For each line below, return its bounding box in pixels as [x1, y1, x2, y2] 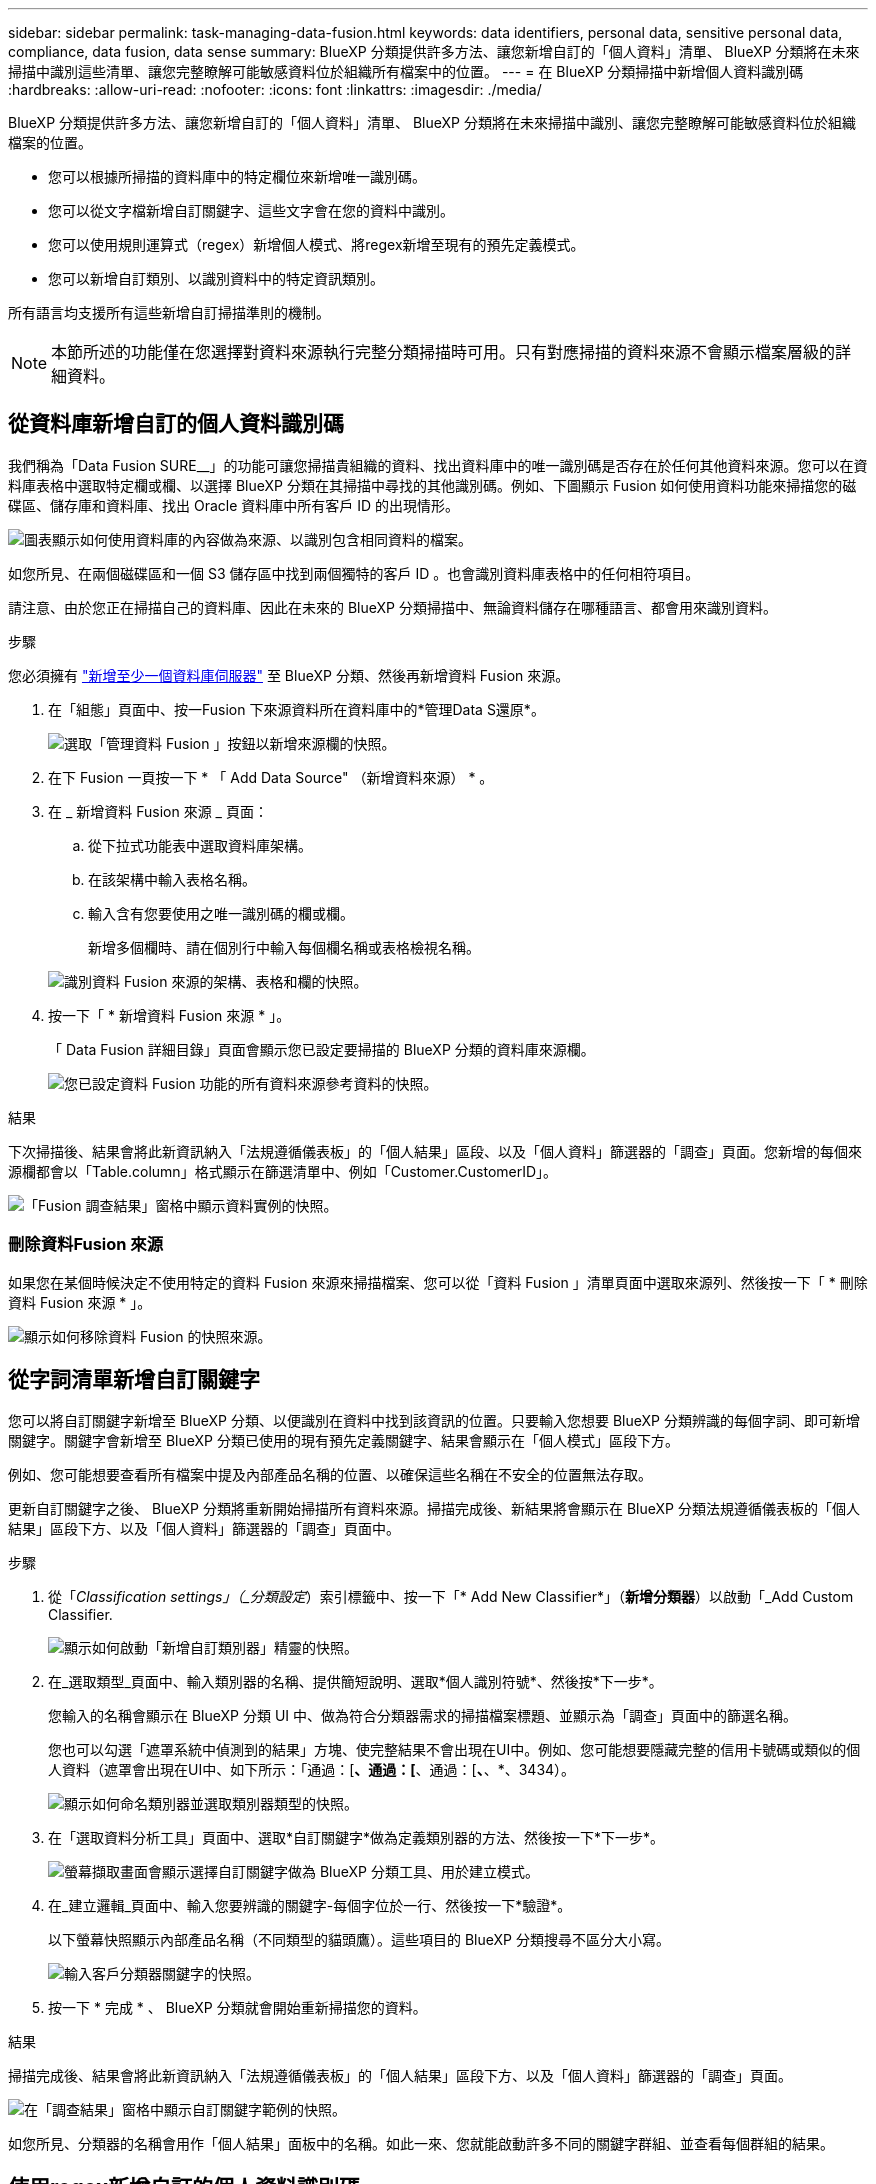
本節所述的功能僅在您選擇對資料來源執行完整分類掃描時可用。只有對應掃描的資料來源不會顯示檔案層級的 [51, 342, 836, 362]
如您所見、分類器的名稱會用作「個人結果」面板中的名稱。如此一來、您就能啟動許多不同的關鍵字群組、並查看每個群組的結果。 [8, 2135, 834, 2153]
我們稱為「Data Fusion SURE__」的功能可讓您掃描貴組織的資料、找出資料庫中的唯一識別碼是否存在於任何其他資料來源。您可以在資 [8, 456, 868, 474]
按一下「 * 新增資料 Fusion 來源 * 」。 [48, 1006, 291, 1024]
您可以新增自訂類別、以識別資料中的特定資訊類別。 [48, 270, 384, 287]
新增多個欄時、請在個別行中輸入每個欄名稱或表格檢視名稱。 [88, 938, 480, 956]
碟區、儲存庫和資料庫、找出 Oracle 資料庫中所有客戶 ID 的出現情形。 [8, 496, 459, 514]
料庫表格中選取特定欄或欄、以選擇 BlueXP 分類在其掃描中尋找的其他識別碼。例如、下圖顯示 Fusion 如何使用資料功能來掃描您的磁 [8, 476, 857, 494]
